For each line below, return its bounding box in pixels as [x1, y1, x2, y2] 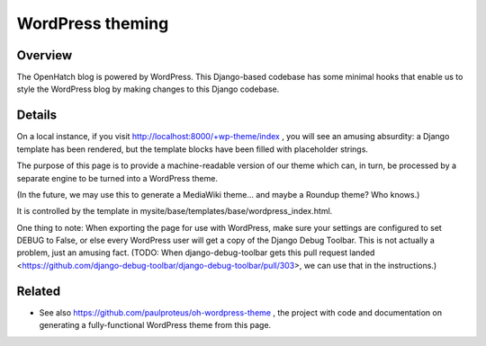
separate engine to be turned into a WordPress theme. [16, 173, 218, 183]
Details [16, 108, 58, 123]
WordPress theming [16, 13, 169, 33]
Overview [16, 48, 73, 63]
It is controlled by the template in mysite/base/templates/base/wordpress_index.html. [16, 206, 333, 217]
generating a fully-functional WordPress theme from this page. [39, 320, 272, 331]
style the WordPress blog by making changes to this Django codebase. [16, 84, 280, 94]
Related [16, 283, 61, 298]
